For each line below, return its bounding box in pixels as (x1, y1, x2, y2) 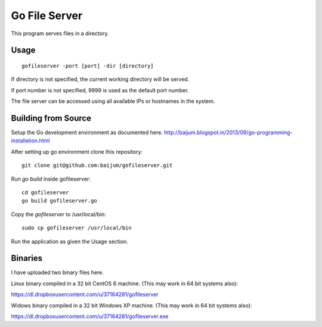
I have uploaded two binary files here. (11, 269, 104, 276)
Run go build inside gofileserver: (11, 175, 91, 182)
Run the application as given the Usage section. (11, 238, 128, 245)
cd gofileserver (21, 189, 69, 196)
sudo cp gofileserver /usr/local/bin (21, 225, 132, 232)
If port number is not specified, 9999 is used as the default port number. (11, 86, 189, 94)
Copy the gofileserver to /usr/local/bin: (11, 210, 107, 217)
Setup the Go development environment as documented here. (11, 129, 163, 136)
